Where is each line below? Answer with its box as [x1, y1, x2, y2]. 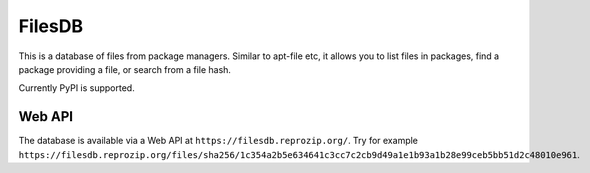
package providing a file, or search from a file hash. [18, 63, 232, 75]
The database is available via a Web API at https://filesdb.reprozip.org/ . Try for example [18, 135, 419, 147]
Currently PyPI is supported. [18, 82, 135, 94]
